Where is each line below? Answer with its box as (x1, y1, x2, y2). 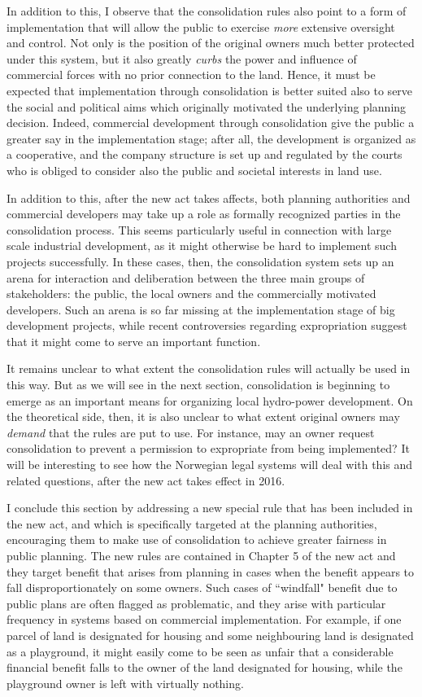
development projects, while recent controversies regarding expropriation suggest (7, 317, 407, 334)
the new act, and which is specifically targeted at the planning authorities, (7, 515, 377, 532)
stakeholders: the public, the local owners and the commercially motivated (7, 285, 376, 302)
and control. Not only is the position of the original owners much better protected (7, 34, 415, 51)
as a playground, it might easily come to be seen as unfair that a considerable (7, 642, 394, 660)
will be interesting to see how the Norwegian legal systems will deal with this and (7, 456, 413, 473)
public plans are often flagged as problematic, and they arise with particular (7, 594, 386, 612)
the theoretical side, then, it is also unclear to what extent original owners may (7, 408, 400, 425)
